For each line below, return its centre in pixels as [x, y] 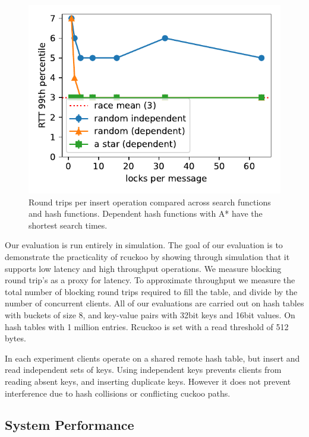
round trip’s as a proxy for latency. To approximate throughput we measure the [150, 280]
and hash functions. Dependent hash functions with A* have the [146, 213]
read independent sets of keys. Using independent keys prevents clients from [143, 370]
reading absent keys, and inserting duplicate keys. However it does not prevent [148, 381]
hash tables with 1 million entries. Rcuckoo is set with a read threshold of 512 [147, 326]
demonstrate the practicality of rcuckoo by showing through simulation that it [147, 256]
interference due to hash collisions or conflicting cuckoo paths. [118, 393]
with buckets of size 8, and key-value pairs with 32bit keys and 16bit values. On [150, 314]
